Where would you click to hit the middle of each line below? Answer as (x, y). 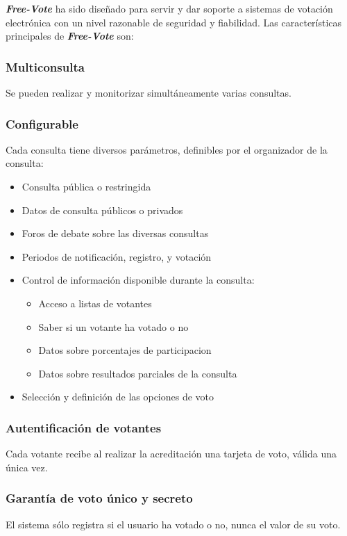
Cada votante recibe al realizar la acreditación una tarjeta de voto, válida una (171, 454)
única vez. (27, 467)
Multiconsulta (45, 66)
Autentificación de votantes (84, 427)
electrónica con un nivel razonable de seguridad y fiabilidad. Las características (174, 22)
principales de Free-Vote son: (70, 36)
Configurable (42, 123)
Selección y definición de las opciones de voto (118, 397)
